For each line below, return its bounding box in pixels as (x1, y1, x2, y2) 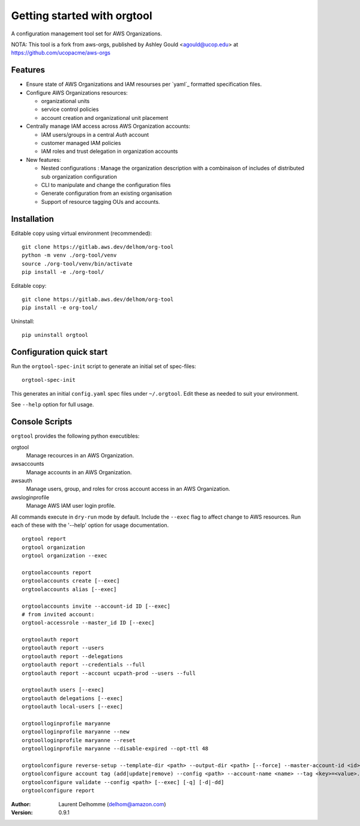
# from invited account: (22, 611, 95, 617)
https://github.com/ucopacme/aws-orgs (11, 49, 111, 56)
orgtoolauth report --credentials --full (22, 661, 145, 668)
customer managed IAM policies (41, 139, 121, 146)
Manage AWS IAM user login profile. (26, 502, 116, 510)
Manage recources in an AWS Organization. (26, 451, 134, 459)
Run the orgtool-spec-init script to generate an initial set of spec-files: (11, 363, 196, 370)
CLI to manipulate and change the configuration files (41, 181, 171, 188)
